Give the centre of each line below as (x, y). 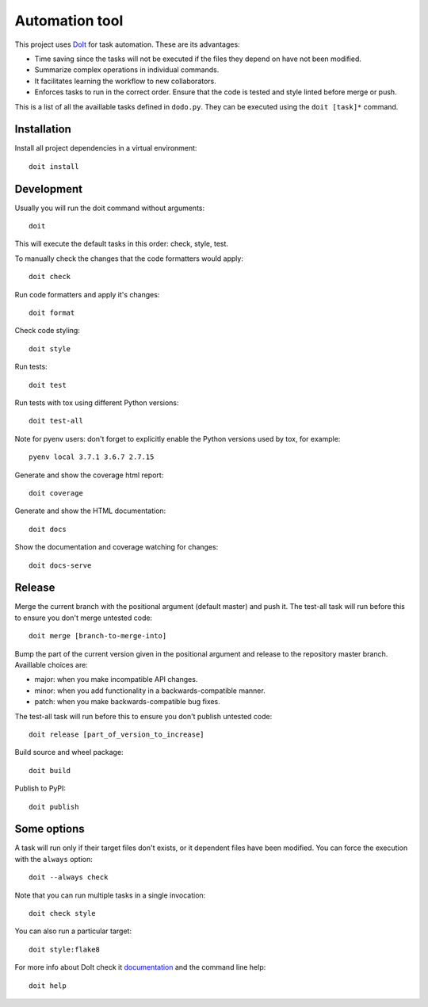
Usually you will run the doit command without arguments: (110, 208)
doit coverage (56, 493)
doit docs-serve (60, 565)
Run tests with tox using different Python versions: (97, 403)
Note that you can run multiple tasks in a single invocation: (110, 895)
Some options (50, 829)
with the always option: (53, 859)
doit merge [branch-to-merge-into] (98, 636)
